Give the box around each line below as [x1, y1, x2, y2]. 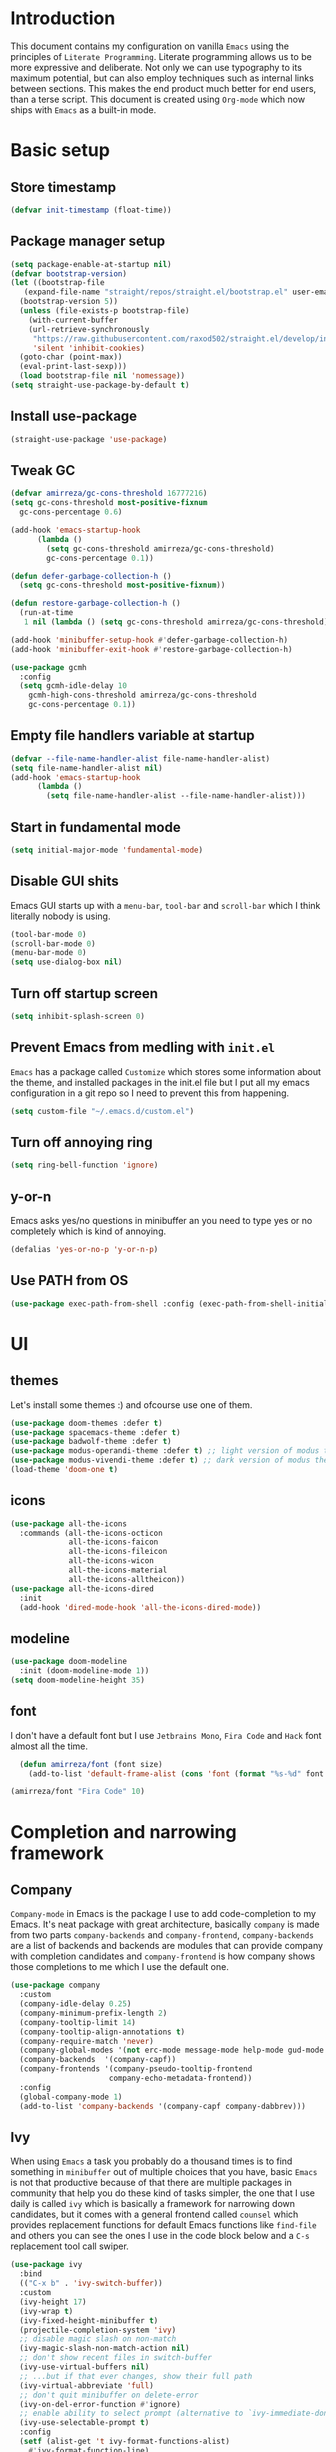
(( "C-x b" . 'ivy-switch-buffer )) [19, 2278, 163, 2289]
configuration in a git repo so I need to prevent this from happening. [10, 1087, 290, 1099]
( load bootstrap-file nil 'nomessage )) [19, 371, 186, 381]
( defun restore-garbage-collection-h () [10, 598, 182, 609]
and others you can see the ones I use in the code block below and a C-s [10, 2230, 310, 2242]
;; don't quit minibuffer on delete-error [19, 2390, 199, 2400]
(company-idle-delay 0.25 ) [19, 1999, 132, 2009]
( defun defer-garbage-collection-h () [10, 571, 172, 581]
